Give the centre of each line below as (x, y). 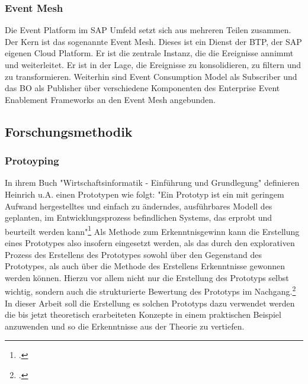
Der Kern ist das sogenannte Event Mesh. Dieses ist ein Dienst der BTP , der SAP (153, 41)
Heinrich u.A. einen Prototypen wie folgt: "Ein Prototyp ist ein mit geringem (145, 194)
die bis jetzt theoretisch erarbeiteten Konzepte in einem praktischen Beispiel (143, 314)
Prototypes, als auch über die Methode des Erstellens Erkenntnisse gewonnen (145, 266)
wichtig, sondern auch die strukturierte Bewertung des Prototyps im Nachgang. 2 (150, 291)
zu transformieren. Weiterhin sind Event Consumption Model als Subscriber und (151, 76)
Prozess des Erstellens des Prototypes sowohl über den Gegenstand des (134, 254)
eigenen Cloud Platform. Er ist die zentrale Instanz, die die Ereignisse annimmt (149, 53)
